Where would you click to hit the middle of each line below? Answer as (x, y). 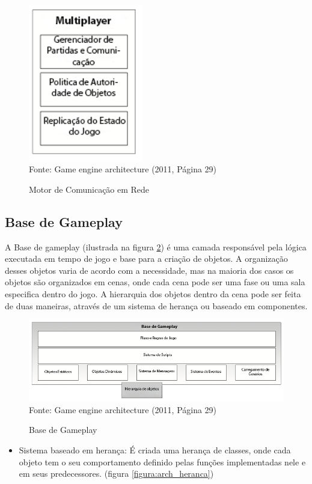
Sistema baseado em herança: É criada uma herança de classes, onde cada (155, 450)
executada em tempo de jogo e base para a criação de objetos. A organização (146, 259)
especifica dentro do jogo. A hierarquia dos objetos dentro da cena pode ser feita (153, 294)
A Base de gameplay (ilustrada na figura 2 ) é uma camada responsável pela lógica (156, 247)
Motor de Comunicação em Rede (89, 189)
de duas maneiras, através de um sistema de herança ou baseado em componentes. (156, 305)
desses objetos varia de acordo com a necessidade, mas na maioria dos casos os (149, 270)
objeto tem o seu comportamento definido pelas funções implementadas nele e (162, 461)
